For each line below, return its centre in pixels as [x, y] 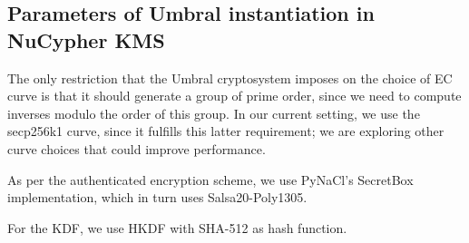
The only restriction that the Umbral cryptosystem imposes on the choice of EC [230, 78]
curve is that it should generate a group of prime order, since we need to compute [234, 96]
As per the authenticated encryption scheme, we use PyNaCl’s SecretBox [210, 179]
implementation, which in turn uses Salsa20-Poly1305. [157, 197]
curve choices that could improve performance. [137, 148]
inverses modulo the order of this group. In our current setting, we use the [214, 113]
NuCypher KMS [86, 39]
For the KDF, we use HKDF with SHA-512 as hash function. [177, 227]
